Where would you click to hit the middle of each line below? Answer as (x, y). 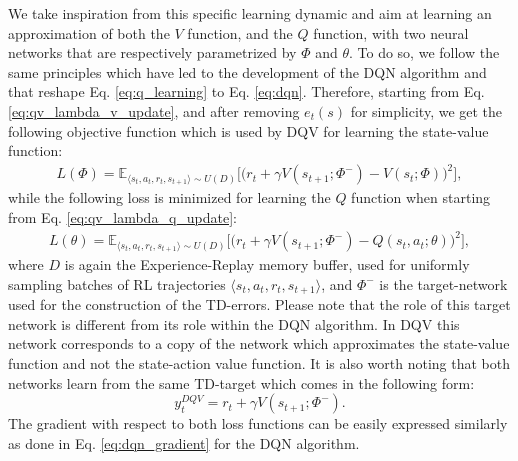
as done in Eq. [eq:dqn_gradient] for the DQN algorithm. (184, 442)
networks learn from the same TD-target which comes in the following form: (241, 382)
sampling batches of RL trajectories (117, 283)
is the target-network (443, 283)
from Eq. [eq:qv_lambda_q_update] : (122, 216)
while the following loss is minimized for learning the (169, 197)
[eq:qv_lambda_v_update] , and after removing (154, 110)
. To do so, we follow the (424, 52)
